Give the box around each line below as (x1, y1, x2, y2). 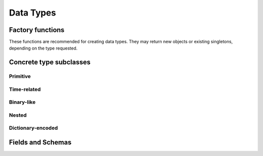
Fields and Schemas (9, 139, 72, 147)
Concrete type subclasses (9, 58, 91, 67)
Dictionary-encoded (9, 124, 58, 131)
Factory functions (9, 26, 65, 34)
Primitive (9, 73, 31, 80)
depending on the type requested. (9, 45, 78, 51)
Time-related (9, 86, 41, 92)
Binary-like (9, 99, 36, 105)
